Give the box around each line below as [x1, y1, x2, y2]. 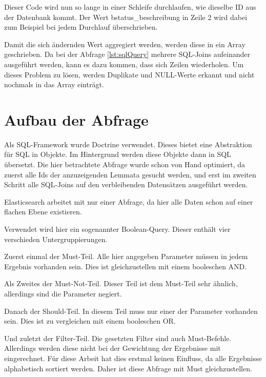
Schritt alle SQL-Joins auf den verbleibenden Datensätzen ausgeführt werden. [4, 179, 248, 190]
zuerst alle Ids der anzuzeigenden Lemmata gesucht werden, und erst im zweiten [4, 169, 256, 180]
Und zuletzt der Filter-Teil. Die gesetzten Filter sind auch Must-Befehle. [4, 332, 232, 343]
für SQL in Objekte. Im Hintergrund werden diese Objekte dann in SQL [4, 149, 231, 160]
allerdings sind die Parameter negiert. [4, 288, 122, 299]
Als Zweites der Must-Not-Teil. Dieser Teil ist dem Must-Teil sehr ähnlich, [4, 278, 238, 289]
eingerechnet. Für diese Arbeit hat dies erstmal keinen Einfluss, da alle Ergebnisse [4, 352, 262, 363]
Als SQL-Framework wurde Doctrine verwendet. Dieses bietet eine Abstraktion [4, 138, 252, 149]
